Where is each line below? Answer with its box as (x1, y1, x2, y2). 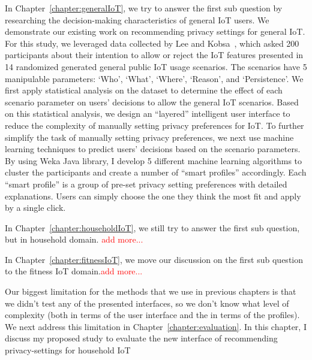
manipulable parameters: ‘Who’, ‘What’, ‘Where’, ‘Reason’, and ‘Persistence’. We (5, 72, 304, 84)
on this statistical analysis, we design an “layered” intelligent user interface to (5, 107, 290, 120)
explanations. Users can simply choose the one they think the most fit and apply (5, 189, 301, 202)
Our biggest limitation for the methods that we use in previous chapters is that (5, 285, 296, 298)
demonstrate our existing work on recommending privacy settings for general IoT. (5, 25, 305, 38)
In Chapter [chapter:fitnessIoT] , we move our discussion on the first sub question (5, 253, 304, 265)
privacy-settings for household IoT (5, 344, 131, 356)
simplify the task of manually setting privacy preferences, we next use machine (5, 131, 294, 143)
